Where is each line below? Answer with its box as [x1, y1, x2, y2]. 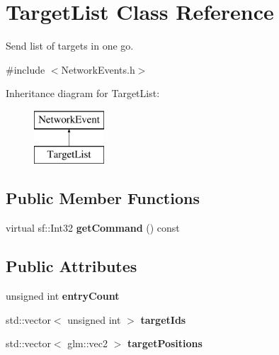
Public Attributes [6, 255, 137, 277]
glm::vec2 [67, 336, 108, 351]
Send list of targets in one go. [6, 38, 134, 53]
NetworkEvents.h [61, 62, 135, 77]
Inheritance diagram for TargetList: [6, 86, 160, 101]
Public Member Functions [6, 187, 200, 209]
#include [6, 62, 45, 77]
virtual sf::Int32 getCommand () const [6, 220, 180, 235]
